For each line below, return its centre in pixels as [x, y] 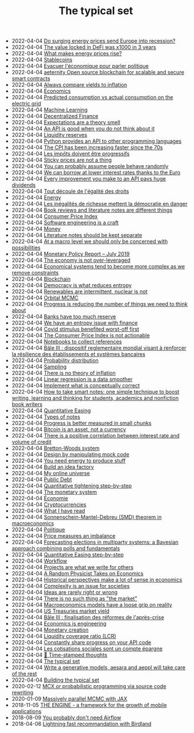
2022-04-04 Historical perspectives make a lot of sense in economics [97, 580]
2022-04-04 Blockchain [41, 279]
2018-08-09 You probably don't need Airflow [66, 718]
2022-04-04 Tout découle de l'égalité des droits [70, 191]
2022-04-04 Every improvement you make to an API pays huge [89, 179]
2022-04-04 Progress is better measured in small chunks [81, 423]
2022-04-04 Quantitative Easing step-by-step [68, 555]
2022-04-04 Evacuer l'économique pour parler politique [80, 66]
